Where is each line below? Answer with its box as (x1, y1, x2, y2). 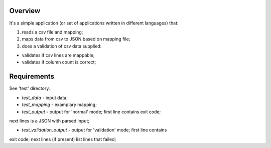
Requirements (9, 72, 55, 81)
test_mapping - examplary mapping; (22, 101, 97, 107)
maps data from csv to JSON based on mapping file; (22, 36, 130, 42)
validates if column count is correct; (22, 59, 96, 65)
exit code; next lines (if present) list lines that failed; (9, 136, 116, 142)
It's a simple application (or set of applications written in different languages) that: (9, 20, 179, 26)
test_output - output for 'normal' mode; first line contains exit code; (22, 108, 161, 114)
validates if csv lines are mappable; (22, 52, 95, 58)
